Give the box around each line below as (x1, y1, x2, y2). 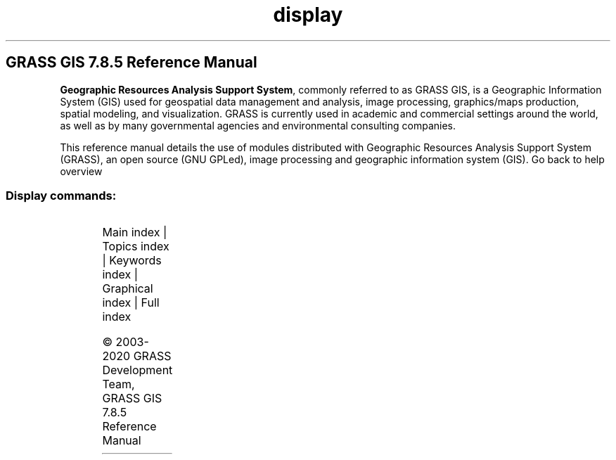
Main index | (102, 225, 167, 240)
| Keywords (102, 253, 162, 268)
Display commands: (6, 188, 117, 203)
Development (102, 363, 173, 378)
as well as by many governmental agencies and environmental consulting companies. (60, 119, 456, 132)
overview (60, 165, 103, 177)
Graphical (102, 281, 153, 296)
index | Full (102, 295, 160, 310)
